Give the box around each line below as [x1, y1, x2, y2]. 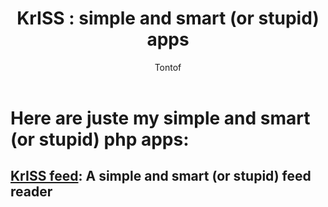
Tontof [154, 61, 182, 73]
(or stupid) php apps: [10, 128, 190, 151]
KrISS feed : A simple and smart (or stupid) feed [10, 168, 312, 185]
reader [10, 183, 53, 201]
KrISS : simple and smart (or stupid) [16, 7, 320, 30]
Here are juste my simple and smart [10, 107, 311, 129]
